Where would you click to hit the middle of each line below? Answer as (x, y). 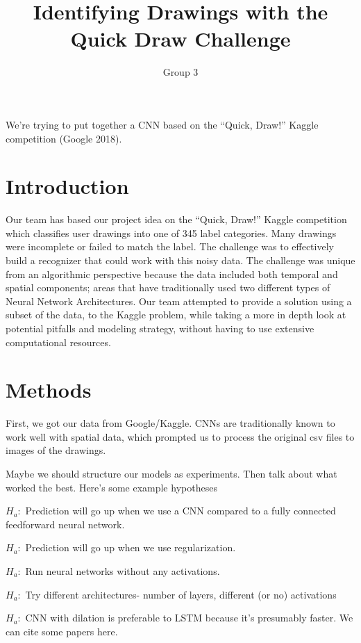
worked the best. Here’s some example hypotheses (111, 487)
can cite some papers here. (62, 631)
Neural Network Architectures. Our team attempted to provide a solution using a (179, 301)
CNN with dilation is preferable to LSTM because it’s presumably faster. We (189, 618)
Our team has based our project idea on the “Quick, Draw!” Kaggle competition (176, 219)
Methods (49, 390)
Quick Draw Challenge (180, 39)
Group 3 (180, 72)
